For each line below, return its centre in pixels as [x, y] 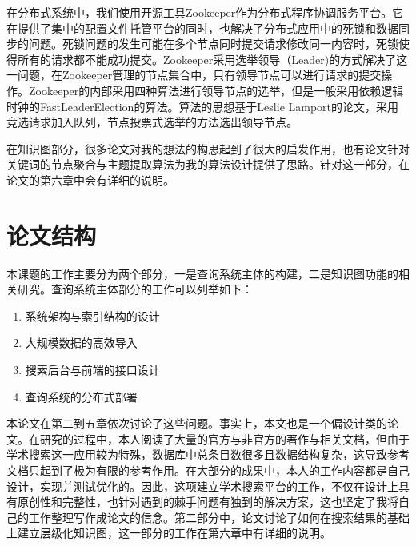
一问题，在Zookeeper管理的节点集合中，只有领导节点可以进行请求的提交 [194, 75]
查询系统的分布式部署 [81, 396]
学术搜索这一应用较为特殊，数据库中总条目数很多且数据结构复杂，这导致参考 [208, 454]
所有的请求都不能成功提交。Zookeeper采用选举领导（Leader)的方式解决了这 [212, 59]
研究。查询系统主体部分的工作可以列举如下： [135, 289]
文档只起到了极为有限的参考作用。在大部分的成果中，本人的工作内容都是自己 [208, 470]
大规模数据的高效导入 [81, 343]
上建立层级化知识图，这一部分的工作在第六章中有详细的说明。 [169, 533]
